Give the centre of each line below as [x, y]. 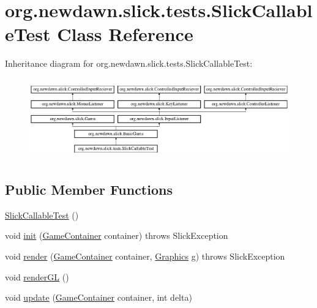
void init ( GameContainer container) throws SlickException [117, 235]
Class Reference [125, 34]
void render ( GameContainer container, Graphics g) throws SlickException [145, 256]
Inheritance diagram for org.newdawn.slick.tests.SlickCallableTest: [129, 63]
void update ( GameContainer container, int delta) [99, 297]
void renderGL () [37, 276]
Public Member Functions [89, 189]
